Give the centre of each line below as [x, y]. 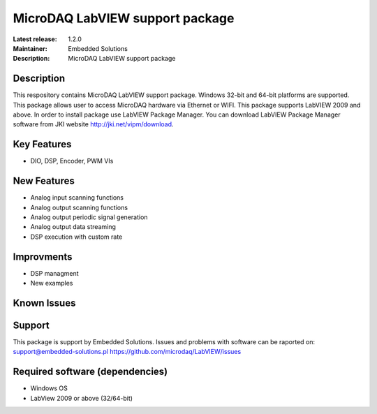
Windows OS [49, 388]
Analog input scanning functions [77, 198]
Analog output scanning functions [79, 207]
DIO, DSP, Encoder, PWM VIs [72, 161]
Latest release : [35, 39]
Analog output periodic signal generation [89, 217]
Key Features [42, 144]
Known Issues [44, 303]
